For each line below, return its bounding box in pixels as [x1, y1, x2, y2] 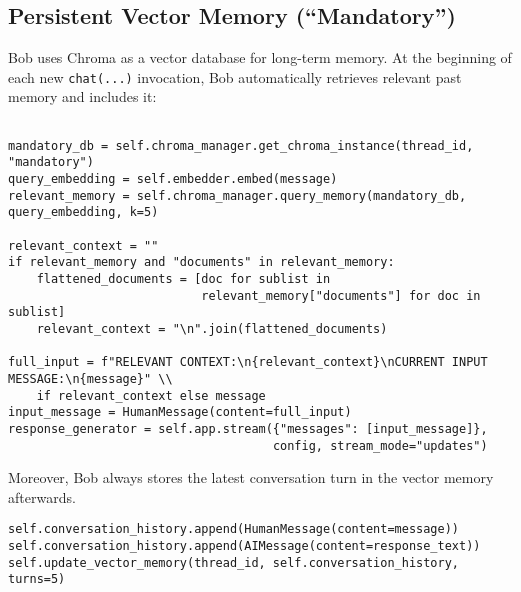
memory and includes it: [8, 86, 157, 107]
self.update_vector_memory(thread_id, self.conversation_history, [8, 555, 460, 570]
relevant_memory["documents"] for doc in [201, 288, 481, 303]
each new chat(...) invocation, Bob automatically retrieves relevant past [8, 66, 462, 87]
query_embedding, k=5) [8, 205, 159, 220]
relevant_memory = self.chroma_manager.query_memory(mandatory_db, [8, 188, 467, 203]
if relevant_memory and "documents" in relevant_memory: [8, 255, 395, 270]
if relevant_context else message [36, 388, 266, 403]
